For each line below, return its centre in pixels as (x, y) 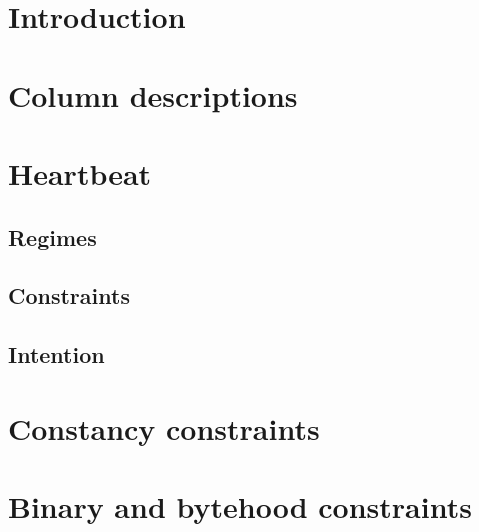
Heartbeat (80, 172)
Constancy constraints (164, 427)
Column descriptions (153, 94)
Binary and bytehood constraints (240, 506)
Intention (56, 354)
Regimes (52, 236)
